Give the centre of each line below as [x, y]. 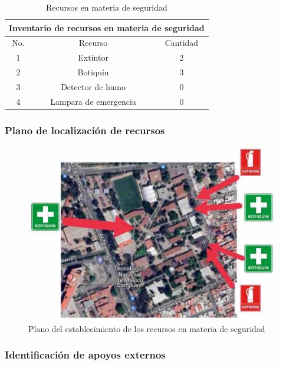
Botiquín [93, 72]
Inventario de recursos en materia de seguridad [107, 27]
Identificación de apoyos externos [85, 355]
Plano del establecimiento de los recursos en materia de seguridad [147, 328]
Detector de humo [93, 86]
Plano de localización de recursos [85, 130]
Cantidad [182, 43]
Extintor [93, 57]
